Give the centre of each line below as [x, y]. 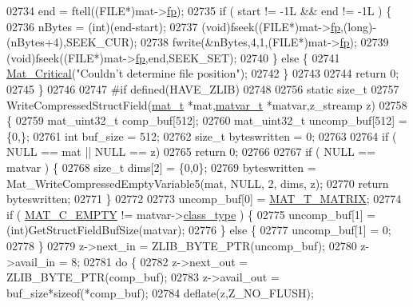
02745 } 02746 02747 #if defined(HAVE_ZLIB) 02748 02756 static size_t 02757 [203, 88]
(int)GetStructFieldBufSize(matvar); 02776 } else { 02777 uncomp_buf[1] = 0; [199, 230]
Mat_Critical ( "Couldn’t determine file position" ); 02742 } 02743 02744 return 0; [203, 73]
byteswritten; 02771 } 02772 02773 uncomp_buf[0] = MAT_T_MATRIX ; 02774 [204, 199]
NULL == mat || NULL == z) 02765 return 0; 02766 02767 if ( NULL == [191, 152]
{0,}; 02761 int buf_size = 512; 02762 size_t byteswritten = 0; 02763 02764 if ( [202, 136]
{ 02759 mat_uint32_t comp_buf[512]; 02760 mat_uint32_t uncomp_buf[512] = [207, 120]
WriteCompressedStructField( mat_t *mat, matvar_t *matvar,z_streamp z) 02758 [207, 104]
